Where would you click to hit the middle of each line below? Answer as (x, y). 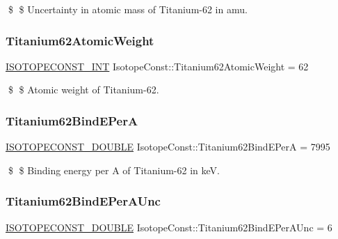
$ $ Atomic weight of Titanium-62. (83, 90)
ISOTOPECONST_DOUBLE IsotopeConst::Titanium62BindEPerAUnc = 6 (169, 227)
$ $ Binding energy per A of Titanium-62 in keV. (114, 170)
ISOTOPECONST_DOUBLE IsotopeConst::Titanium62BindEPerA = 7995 (168, 147)
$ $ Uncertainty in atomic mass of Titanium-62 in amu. (128, 9)
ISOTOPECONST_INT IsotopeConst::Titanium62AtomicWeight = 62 (157, 66)
